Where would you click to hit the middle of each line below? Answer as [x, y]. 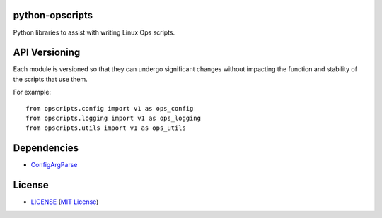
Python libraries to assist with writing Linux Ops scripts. [94, 32]
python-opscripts [53, 15]
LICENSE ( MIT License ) [65, 202]
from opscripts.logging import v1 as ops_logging [114, 118]
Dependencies [46, 148]
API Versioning [47, 53]
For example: [32, 92]
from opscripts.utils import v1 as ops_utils [106, 128]
